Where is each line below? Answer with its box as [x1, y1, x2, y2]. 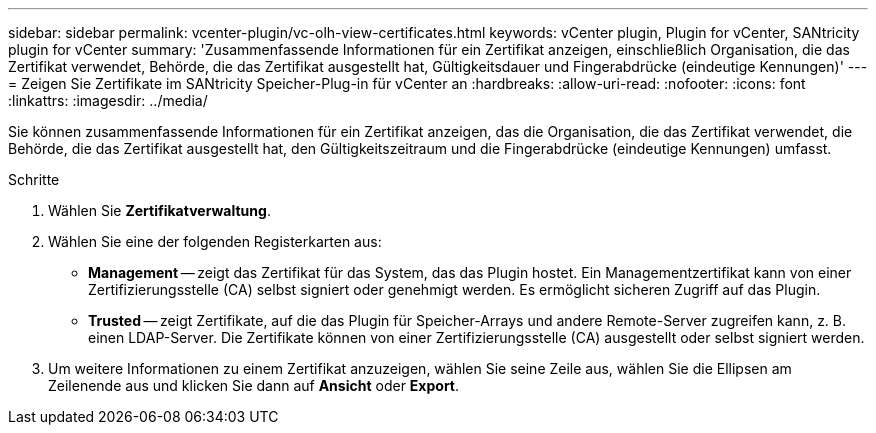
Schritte [8, 171, 60, 188]
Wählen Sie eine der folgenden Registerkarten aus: [48, 233, 382, 250]
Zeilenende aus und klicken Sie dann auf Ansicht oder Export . [48, 377, 460, 394]
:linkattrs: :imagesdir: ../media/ [8, 92, 208, 109]
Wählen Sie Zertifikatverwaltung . [48, 202, 271, 219]
